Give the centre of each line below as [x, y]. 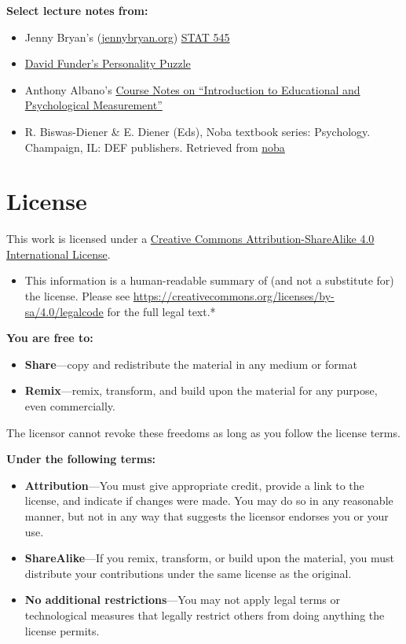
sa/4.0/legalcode [64, 311]
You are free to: [50, 338]
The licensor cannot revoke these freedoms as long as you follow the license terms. [203, 432]
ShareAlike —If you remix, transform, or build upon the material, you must [210, 558]
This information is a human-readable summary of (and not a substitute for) [209, 280]
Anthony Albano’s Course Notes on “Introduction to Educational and [192, 89]
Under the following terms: [81, 459]
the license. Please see [77, 296]
